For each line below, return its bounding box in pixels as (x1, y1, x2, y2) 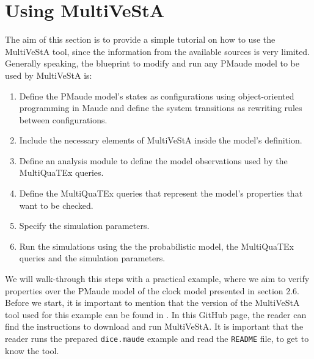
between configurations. (19, 113, 108, 126)
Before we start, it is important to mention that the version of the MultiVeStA (5, 296, 300, 309)
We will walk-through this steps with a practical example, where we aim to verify (5, 272, 310, 285)
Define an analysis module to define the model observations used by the (19, 154, 288, 167)
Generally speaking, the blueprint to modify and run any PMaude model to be (5, 57, 300, 70)
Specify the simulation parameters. (19, 219, 150, 232)
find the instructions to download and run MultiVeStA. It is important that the (5, 320, 304, 333)
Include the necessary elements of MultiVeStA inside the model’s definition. (19, 134, 302, 147)
